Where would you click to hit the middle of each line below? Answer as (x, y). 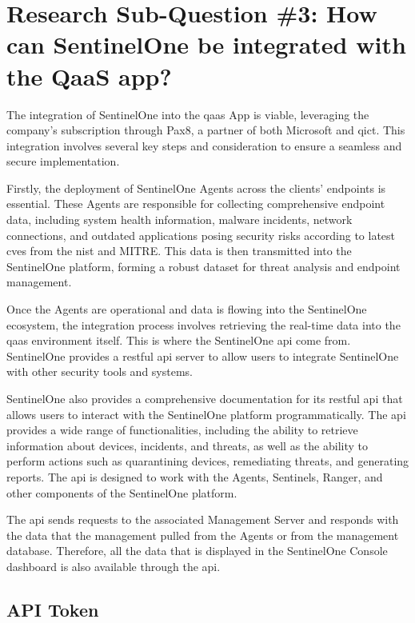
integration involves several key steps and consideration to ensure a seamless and (204, 145)
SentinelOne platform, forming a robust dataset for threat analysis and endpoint (204, 266)
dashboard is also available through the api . (114, 566)
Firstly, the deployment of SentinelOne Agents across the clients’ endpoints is (196, 188)
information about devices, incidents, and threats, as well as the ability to (187, 445)
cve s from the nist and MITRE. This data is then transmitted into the (179, 251)
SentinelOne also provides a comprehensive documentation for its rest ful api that (205, 398)
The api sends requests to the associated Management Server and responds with (203, 519)
